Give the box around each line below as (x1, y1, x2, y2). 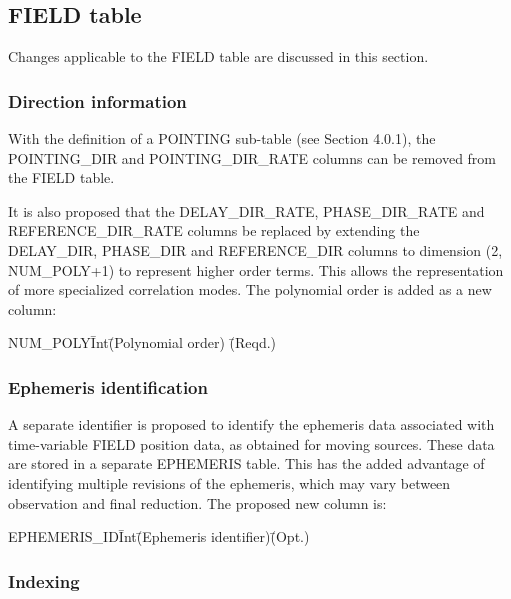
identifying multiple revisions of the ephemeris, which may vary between (8, 472, 451, 493)
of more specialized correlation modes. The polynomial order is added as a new (8, 279, 492, 300)
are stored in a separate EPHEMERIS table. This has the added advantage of (8, 453, 485, 474)
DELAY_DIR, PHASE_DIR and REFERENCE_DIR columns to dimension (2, (8, 239, 503, 260)
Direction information (8, 88, 187, 113)
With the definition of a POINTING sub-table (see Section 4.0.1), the (8, 128, 436, 149)
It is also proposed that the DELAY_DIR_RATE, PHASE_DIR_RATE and (8, 200, 485, 221)
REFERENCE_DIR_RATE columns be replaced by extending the (8, 220, 420, 241)
